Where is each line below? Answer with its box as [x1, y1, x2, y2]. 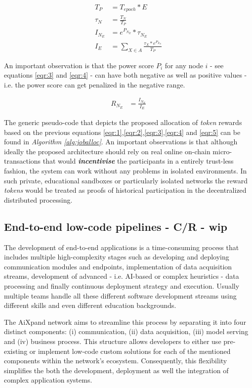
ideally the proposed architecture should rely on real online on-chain [4, 146, 210, 156]
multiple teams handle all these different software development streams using [4, 290, 237, 301]
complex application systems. [4, 375, 92, 385]
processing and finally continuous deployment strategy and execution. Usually [4, 281, 240, 291]
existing [4, 345, 28, 356]
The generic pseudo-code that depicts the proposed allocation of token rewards [4, 117, 242, 128]
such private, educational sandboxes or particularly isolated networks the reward [4, 175, 248, 185]
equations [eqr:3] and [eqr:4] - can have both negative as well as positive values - [4, 70, 247, 80]
